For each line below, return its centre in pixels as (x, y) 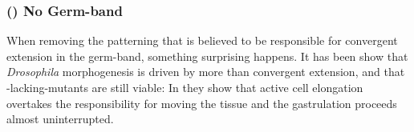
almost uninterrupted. (60, 119)
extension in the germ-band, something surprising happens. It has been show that (207, 56)
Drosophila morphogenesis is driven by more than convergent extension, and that (206, 72)
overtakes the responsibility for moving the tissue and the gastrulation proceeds (202, 103)
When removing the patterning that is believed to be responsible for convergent (202, 40)
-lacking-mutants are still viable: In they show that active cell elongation (185, 87)
